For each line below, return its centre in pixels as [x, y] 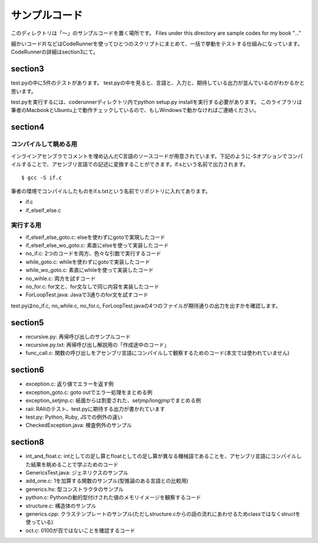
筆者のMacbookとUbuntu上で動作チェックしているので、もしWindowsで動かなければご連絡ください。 [135, 110]
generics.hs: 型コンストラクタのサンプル [74, 489]
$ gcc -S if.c [42, 178]
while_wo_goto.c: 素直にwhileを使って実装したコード [90, 270]
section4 [28, 127]
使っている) [39, 522]
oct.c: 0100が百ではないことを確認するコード [80, 530]
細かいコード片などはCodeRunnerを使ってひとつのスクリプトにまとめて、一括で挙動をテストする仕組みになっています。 [157, 44]
